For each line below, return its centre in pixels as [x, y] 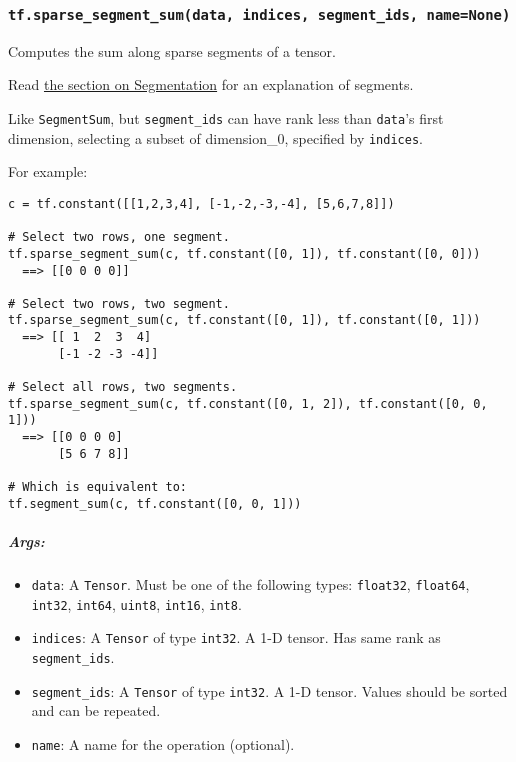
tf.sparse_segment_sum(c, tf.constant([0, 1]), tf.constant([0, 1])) [244, 320]
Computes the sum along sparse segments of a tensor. [172, 50]
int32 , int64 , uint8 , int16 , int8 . [136, 603]
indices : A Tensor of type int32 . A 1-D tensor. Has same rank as [236, 637]
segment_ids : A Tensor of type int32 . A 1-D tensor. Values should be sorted [269, 690]
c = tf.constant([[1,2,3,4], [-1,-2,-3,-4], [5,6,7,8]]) [201, 203]
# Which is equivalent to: [97, 487]
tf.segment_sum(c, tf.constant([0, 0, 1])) [155, 503]
